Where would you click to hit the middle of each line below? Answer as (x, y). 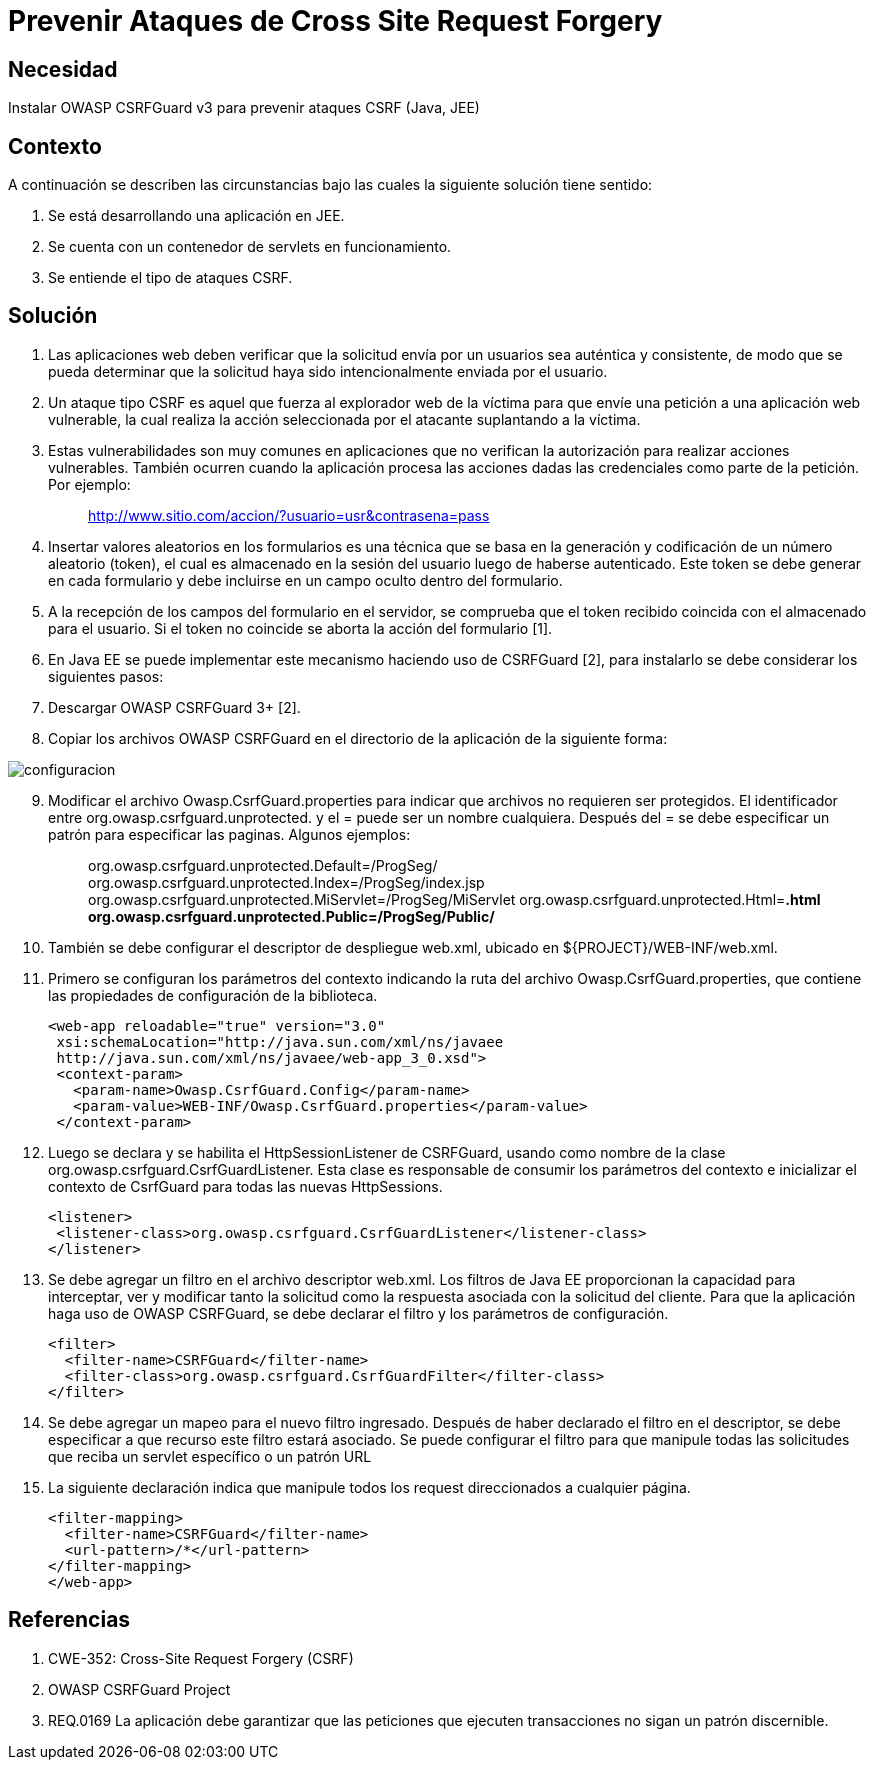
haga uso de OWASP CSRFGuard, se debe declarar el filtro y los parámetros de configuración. (358, 1313)
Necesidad (63, 69)
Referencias (69, 1620)
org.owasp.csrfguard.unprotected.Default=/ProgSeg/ (263, 865)
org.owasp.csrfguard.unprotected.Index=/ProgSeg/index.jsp (286, 882)
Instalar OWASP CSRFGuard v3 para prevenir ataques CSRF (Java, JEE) (244, 108)
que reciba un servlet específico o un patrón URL (210, 1456)
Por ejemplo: (89, 484)
